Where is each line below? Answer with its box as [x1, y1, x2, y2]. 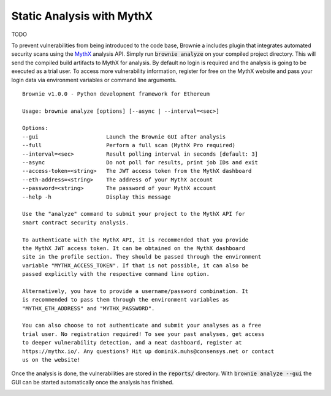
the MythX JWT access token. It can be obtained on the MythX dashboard [22, 245, 245, 251]
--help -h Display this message [22, 193, 171, 200]
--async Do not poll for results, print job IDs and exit [22, 159, 259, 166]
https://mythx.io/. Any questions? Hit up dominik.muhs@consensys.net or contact [22, 348, 275, 355]
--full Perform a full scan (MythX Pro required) [22, 142, 236, 149]
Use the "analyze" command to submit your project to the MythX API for [22, 210, 245, 218]
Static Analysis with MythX [11, 9, 153, 23]
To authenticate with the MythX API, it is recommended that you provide [22, 236, 249, 243]
